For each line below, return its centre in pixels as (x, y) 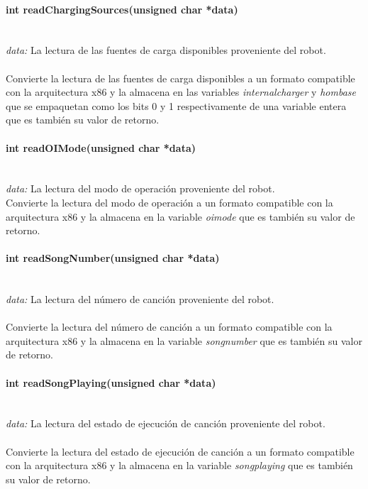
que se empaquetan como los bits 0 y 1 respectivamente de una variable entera (176, 105)
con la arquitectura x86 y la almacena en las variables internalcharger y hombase (181, 92)
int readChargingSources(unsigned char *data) (122, 9)
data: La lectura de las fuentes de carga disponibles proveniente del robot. (166, 50)
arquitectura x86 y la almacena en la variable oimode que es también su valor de (180, 216)
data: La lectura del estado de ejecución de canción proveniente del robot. (166, 423)
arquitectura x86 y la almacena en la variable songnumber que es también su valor (184, 340)
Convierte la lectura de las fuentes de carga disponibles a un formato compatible (180, 78)
